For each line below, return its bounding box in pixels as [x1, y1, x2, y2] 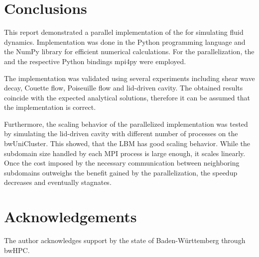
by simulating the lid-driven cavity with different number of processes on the [4, 128, 238, 139]
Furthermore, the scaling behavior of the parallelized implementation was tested [4, 118, 248, 129]
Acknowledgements [4, 206, 137, 227]
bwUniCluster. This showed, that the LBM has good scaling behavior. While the [4, 138, 250, 149]
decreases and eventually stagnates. [4, 177, 112, 187]
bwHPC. [4, 245, 30, 255]
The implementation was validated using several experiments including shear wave [4, 73, 255, 83]
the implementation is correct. [4, 102, 96, 112]
